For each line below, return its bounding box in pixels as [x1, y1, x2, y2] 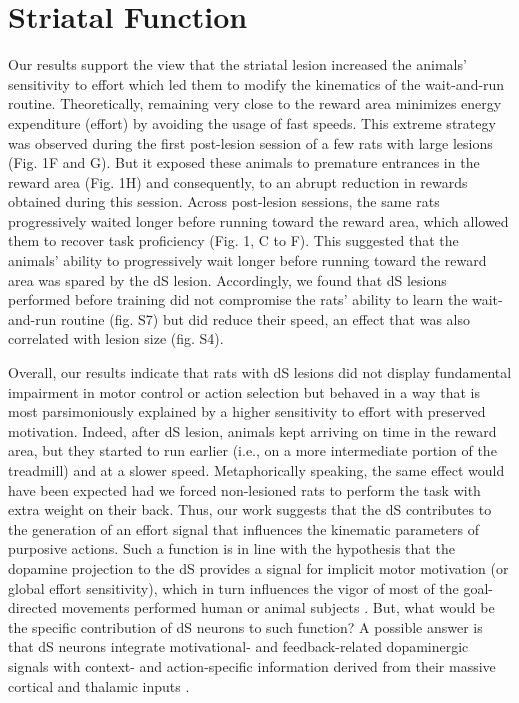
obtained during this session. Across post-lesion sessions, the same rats [8, 191, 440, 212]
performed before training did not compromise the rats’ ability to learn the [8, 289, 468, 310]
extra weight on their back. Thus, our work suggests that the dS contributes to [8, 499, 492, 520]
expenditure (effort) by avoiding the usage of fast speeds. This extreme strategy [8, 112, 496, 133]
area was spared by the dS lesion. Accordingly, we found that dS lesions [8, 269, 447, 290]
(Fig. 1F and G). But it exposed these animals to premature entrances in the [8, 152, 480, 173]
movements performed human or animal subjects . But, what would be [61, 597, 495, 618]
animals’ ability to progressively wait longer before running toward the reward [8, 250, 487, 271]
